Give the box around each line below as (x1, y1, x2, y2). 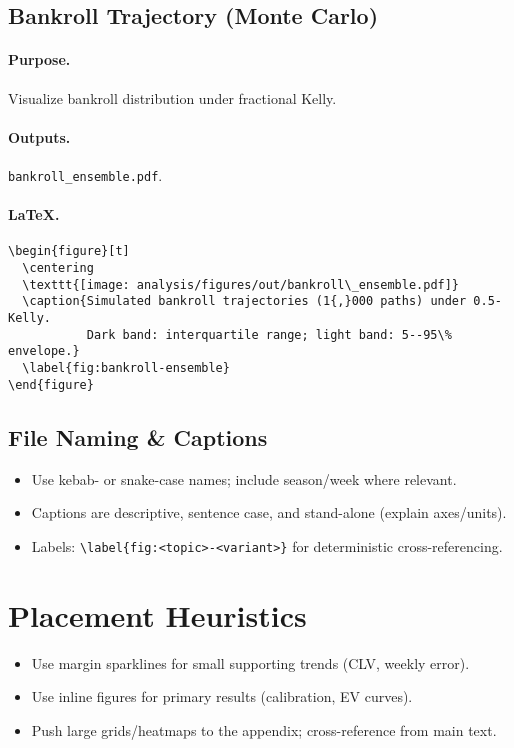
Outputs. (8, 126, 71, 147)
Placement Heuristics (8, 594, 307, 635)
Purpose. (8, 49, 71, 70)
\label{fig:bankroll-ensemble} (22, 361, 230, 376)
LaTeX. (8, 204, 60, 225)
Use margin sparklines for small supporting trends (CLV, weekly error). (31, 652, 470, 673)
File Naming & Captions (8, 421, 268, 452)
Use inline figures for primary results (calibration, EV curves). (31, 686, 413, 707)
